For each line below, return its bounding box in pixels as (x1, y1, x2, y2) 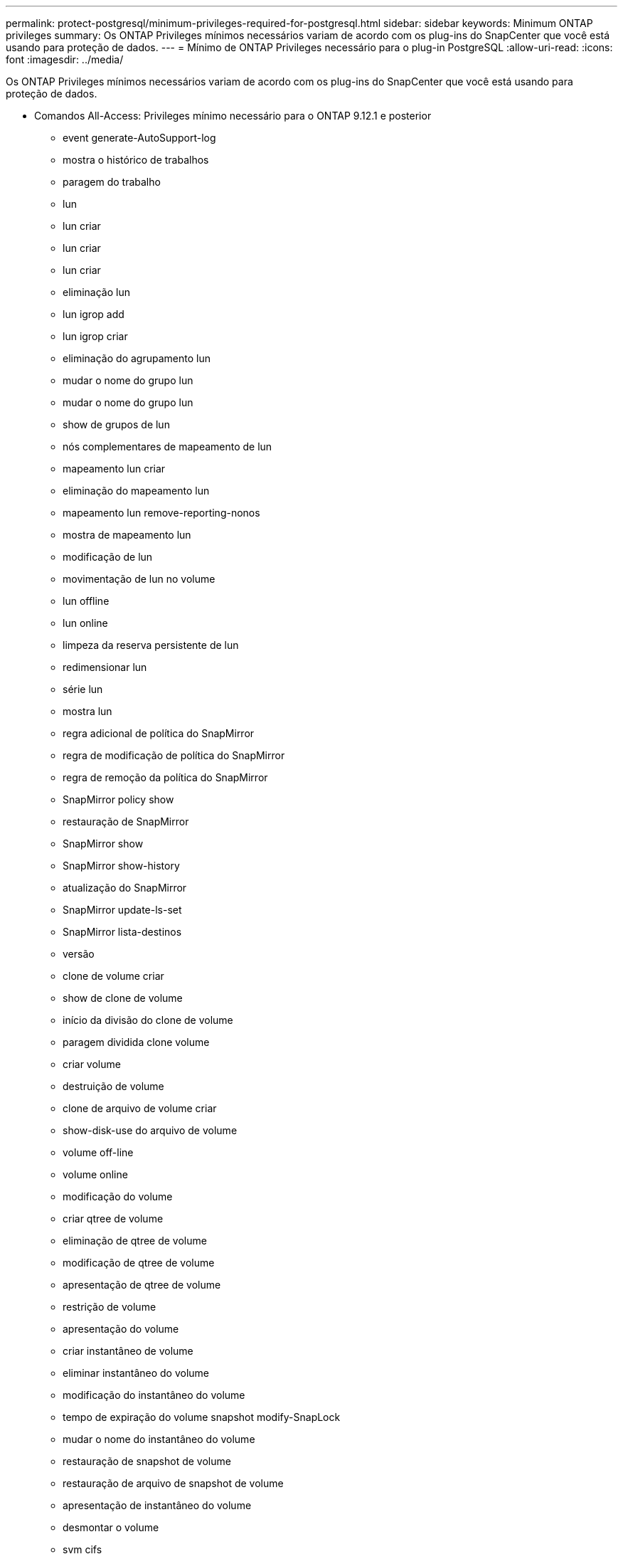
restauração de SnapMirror (63, 815, 189, 828)
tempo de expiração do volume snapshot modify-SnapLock (63, 1411, 341, 1423)
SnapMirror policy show (63, 793, 174, 805)
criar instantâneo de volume (63, 1345, 193, 1357)
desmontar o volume (63, 1521, 159, 1533)
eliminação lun (63, 286, 130, 298)
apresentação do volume (63, 1323, 179, 1335)
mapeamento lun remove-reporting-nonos (63, 507, 260, 519)
